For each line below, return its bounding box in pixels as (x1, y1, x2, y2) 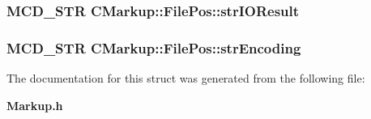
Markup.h (6, 96, 63, 113)
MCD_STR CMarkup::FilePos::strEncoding (6, 37, 301, 57)
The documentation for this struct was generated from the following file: (6, 70, 365, 87)
